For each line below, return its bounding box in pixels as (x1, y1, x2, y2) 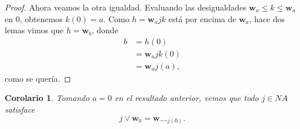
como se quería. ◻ (5, 72, 71, 84)
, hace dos (249, 12, 285, 25)
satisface (5, 103, 35, 116)
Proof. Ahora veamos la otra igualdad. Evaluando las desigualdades (5, 1, 247, 13)
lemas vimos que (5, 24, 64, 36)
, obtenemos (19, 12, 63, 25)
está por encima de (168, 12, 237, 25)
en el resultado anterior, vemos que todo (114, 92, 259, 104)
